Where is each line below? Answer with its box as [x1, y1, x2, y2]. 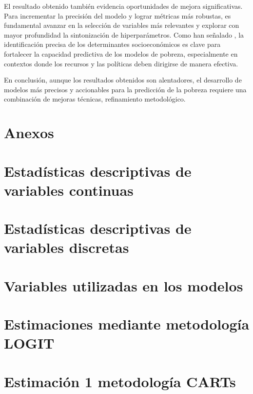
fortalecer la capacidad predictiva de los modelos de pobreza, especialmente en [4, 48, 238, 59]
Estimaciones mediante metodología [4, 314, 250, 333]
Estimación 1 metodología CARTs [4, 371, 236, 391]
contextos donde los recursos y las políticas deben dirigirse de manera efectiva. [4, 58, 238, 68]
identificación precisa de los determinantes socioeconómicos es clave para [4, 39, 221, 49]
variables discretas [4, 237, 129, 257]
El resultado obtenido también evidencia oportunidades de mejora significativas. [4, 1, 243, 11]
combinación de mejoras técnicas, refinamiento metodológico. [4, 94, 186, 104]
